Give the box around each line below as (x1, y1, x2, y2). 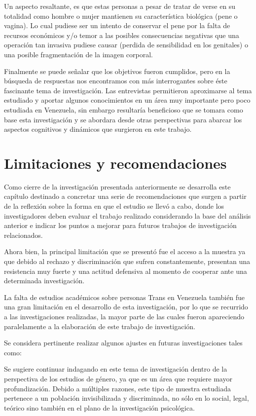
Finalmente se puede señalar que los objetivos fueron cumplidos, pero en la (4, 66, 230, 76)
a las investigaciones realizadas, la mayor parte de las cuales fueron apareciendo (4, 311, 245, 321)
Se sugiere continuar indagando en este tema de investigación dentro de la (4, 364, 227, 374)
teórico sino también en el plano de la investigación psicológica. (4, 402, 195, 413)
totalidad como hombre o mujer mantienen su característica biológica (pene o (4, 10, 238, 21)
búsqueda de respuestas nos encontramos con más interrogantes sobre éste (4, 76, 227, 86)
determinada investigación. (4, 275, 85, 286)
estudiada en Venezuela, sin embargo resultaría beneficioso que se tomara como (4, 104, 243, 114)
